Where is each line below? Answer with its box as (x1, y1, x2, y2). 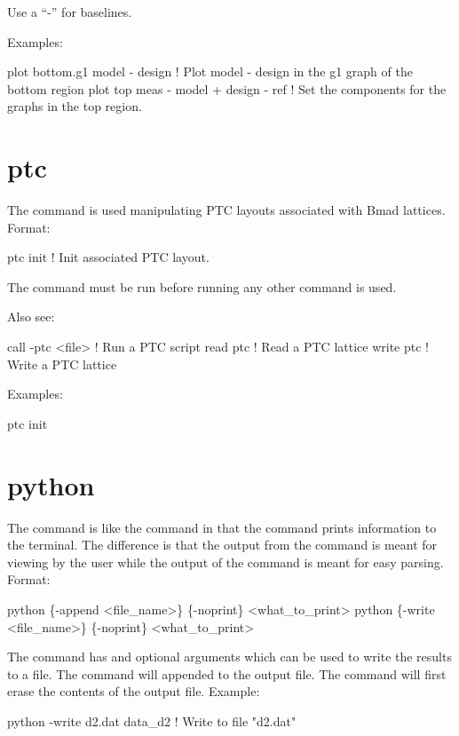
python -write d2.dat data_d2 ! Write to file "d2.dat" (7, 711, 297, 730)
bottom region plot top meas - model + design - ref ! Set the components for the (7, 79, 447, 98)
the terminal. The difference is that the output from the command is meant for (7, 535, 438, 554)
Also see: (7, 307, 55, 326)
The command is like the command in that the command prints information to (7, 518, 437, 536)
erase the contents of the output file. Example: (7, 682, 260, 700)
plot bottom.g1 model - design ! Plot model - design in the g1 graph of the (7, 62, 413, 81)
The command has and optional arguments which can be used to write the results (7, 647, 452, 666)
